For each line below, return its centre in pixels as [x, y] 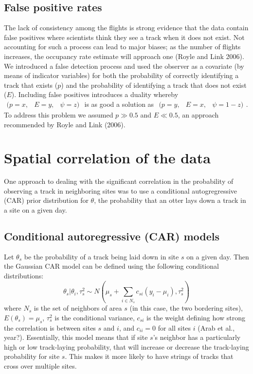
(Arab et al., [216, 327]
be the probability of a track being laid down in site [101, 256]
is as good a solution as [119, 104]
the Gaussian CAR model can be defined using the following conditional [111, 266]
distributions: [24, 276]
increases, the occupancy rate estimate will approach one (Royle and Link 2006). [124, 56]
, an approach [198, 114]
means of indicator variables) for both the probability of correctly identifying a [121, 75]
